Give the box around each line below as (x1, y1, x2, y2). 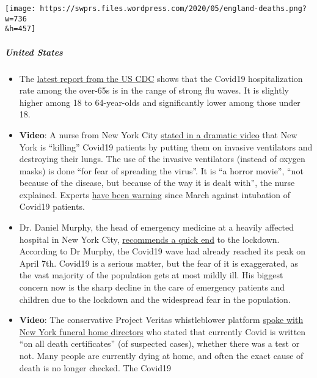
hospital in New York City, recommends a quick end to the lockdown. (19, 232, 280, 245)
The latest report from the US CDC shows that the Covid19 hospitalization (19, 72, 303, 84)
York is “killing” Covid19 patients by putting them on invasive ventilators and (19, 140, 313, 153)
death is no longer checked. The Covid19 (19, 361, 172, 374)
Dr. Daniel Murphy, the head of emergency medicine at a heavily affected (19, 221, 294, 234)
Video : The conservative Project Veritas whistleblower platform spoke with (19, 313, 304, 326)
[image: (5, 4, 36, 13)
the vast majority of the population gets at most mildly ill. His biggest (19, 269, 283, 281)
